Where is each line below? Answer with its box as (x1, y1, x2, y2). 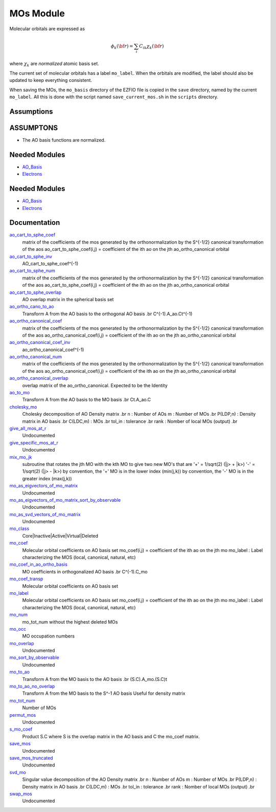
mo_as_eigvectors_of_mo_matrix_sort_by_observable (9, 497, 121, 503)
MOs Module (9, 8, 65, 19)
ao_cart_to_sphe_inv (9, 253, 52, 260)
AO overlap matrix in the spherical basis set (22, 296, 114, 302)
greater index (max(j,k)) (22, 475, 72, 481)
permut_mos (9, 712, 36, 718)
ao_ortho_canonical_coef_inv (9, 339, 71, 346)
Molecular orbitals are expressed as (9, 26, 85, 32)
